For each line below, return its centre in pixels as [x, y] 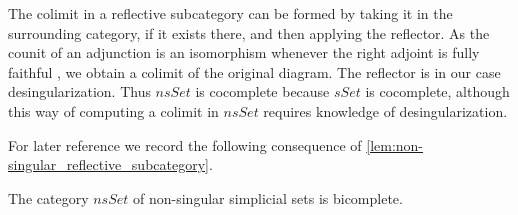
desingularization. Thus [79, 91]
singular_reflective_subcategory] [108, 164]
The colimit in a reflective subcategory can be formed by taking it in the [230, 13]
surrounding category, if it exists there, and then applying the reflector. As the [249, 32]
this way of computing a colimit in [113, 110]
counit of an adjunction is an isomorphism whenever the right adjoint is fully [244, 52]
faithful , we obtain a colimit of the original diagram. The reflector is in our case [254, 71]
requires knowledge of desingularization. [385, 110]
